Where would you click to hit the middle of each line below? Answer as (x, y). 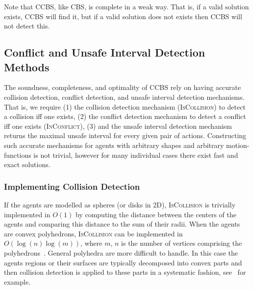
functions (18, 155)
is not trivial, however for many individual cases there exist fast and (136, 155)
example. (17, 281)
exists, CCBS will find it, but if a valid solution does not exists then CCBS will (123, 16)
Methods (27, 67)
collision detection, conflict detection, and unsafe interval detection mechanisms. (124, 97)
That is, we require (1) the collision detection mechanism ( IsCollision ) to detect (125, 106)
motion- (238, 145)
